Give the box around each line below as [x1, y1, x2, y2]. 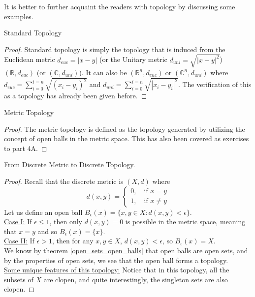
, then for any [52, 236, 94, 246]
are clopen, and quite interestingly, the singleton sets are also [43, 274, 228, 284]
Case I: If [4, 216, 32, 227]
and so [37, 226, 58, 236]
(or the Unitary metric [99, 54, 167, 64]
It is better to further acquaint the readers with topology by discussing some [4, 1, 235, 11]
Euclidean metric [4, 54, 55, 64]
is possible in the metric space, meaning [125, 216, 246, 227]
